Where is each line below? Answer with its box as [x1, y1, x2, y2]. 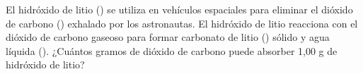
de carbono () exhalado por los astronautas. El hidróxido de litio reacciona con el [6, 16, 358, 30]
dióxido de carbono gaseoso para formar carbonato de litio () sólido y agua [6, 30, 330, 44]
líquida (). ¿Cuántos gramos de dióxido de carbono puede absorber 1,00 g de [6, 43, 338, 58]
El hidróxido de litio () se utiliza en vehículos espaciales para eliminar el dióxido [6, 2, 353, 16]
